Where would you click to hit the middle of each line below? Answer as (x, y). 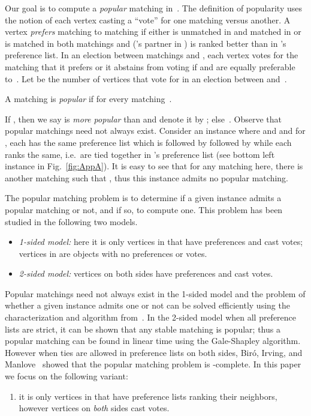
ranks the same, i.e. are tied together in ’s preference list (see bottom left (140, 154)
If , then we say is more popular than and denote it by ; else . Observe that (143, 119)
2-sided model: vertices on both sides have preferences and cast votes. (146, 273)
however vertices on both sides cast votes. (94, 408)
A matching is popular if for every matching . (88, 99)
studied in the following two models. (71, 221)
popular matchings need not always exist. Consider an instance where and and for (155, 131)
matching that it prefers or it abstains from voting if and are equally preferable (150, 66)
